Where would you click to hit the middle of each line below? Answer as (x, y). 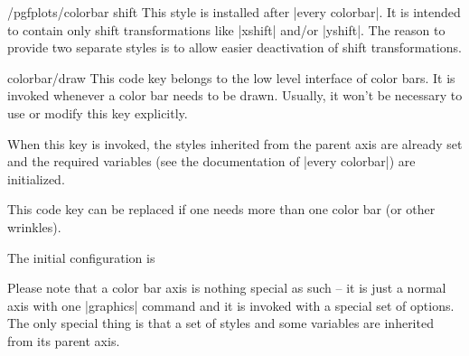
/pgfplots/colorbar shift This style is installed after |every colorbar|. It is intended (234, 12)
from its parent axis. (64, 340)
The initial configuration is (81, 257)
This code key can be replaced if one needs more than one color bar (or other (221, 209)
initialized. (36, 178)
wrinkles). (34, 226)
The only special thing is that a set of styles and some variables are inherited (220, 323)
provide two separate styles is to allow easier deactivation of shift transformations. (234, 47)
